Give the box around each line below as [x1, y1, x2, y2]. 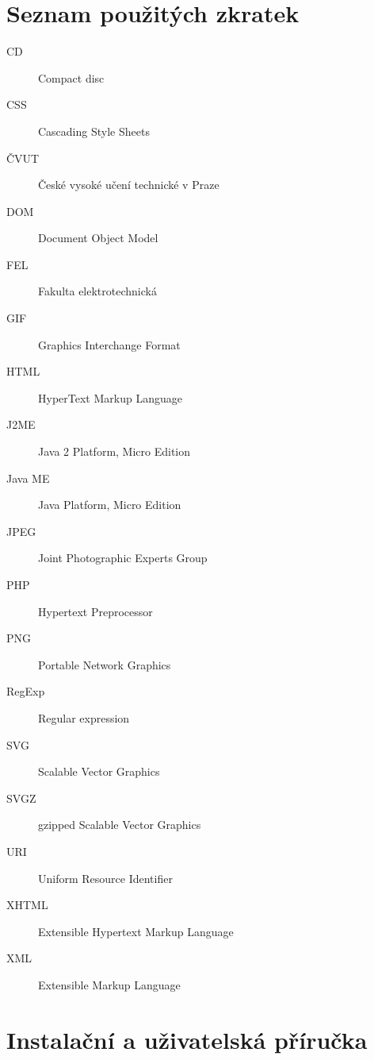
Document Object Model [38, 229, 158, 246]
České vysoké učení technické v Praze [38, 176, 219, 193]
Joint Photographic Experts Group [38, 549, 208, 566]
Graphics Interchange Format [38, 336, 181, 353]
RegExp [6, 683, 45, 700]
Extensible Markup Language [38, 976, 181, 993]
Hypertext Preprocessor [38, 603, 153, 619]
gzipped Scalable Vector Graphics [38, 816, 201, 833]
